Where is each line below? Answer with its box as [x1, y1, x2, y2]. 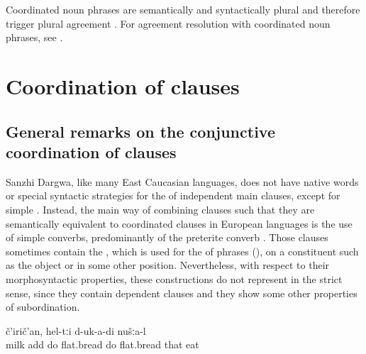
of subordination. [6, 299, 80, 314]
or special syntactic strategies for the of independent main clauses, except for [6, 188, 340, 203]
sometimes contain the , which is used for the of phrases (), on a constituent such [6, 243, 359, 258]
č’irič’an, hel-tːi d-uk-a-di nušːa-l [6, 323, 146, 338]
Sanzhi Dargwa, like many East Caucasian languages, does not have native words [6, 174, 359, 189]
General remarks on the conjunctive [6, 120, 275, 142]
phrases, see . [6, 30, 63, 45]
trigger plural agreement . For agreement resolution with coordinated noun [6, 16, 331, 31]
